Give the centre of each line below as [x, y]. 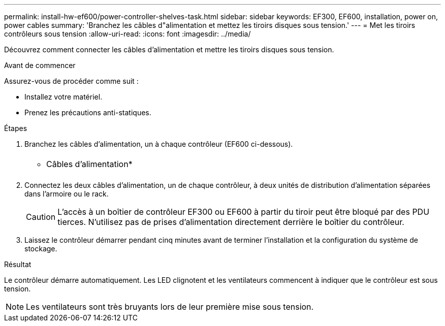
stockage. [41, 249]
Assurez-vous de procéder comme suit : [71, 81]
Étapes [16, 128]
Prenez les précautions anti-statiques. [88, 112]
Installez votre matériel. [63, 97]
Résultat [18, 264]
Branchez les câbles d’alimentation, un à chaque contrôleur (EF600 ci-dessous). [159, 144]
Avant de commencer [40, 65]
